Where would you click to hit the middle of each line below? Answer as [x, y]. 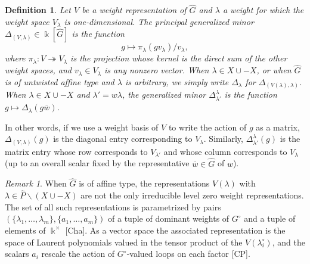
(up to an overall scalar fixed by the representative [97, 163]
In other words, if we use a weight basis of [82, 127]
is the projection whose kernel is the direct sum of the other [179, 58]
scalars [17, 254]
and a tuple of [270, 218]
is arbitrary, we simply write [177, 81]
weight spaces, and [38, 70]
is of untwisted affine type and [60, 81]
